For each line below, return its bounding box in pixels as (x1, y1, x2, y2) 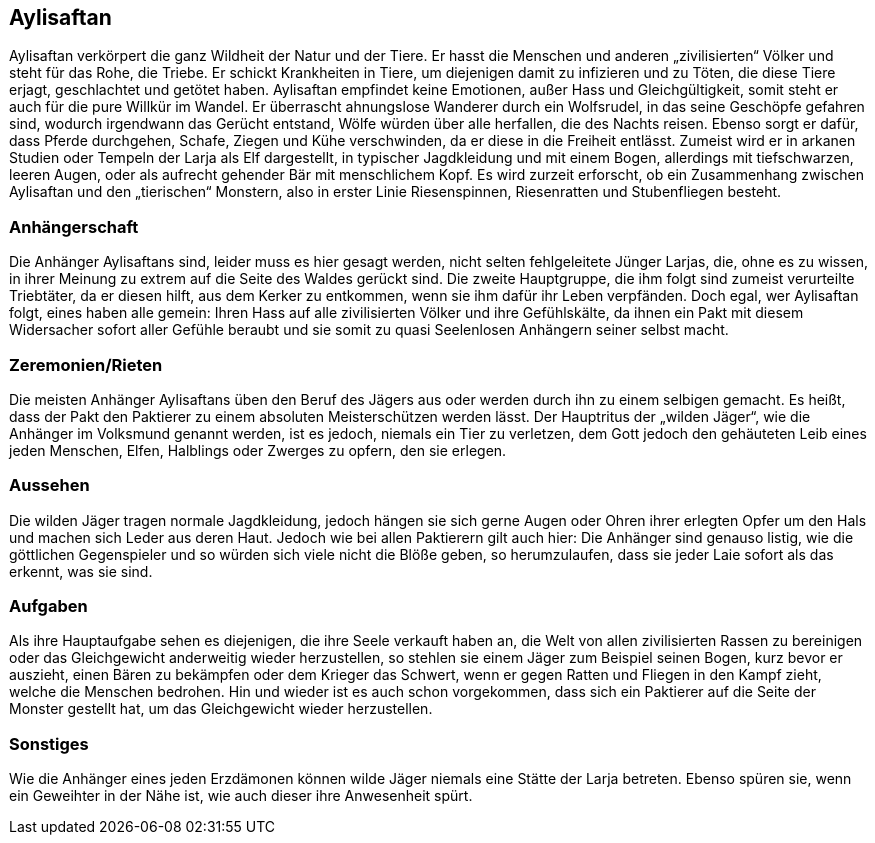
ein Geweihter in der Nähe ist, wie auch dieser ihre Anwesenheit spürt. (9, 787, 473, 805)
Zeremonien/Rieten (9, 354, 163, 375)
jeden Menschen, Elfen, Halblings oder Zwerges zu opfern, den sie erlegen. (9, 441, 507, 459)
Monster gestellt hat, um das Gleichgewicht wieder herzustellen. (9, 700, 433, 718)
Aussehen (9, 475, 90, 496)
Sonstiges (9, 733, 89, 754)
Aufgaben (9, 596, 88, 617)
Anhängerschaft (9, 216, 139, 237)
